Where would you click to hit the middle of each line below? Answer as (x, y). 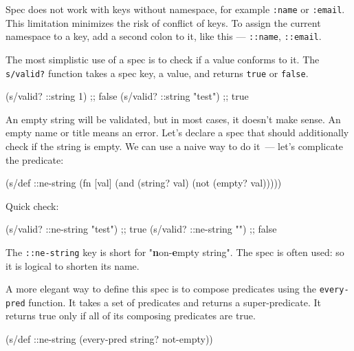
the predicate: (35, 159)
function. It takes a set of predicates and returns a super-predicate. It (175, 302)
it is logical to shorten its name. (73, 265)
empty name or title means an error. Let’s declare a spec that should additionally (177, 132)
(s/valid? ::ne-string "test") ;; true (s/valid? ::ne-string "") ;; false (141, 229)
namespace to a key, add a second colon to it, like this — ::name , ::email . (164, 36)
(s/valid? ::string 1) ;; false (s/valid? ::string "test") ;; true (127, 96)
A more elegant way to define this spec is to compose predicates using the (161, 289)
